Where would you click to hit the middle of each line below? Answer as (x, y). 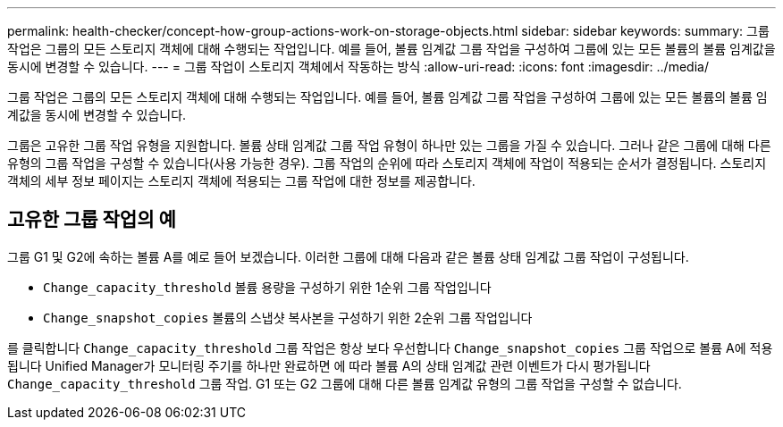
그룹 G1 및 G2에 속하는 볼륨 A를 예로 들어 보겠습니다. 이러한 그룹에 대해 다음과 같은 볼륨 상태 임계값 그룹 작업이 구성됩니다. (348, 256)
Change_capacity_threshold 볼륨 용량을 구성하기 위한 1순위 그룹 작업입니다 (267, 287)
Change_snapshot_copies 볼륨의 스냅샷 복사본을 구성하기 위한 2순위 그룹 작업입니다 (288, 317)
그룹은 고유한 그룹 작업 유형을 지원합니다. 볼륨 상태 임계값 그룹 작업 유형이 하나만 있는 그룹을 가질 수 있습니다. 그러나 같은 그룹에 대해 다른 (389, 145)
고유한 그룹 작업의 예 (92, 220)
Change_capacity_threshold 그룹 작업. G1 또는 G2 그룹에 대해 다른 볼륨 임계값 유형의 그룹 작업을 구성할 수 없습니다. (345, 383)
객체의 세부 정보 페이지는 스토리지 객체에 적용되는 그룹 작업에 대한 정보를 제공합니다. (241, 181)
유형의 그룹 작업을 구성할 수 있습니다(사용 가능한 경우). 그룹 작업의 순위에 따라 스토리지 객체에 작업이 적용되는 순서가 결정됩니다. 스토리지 (387, 163)
